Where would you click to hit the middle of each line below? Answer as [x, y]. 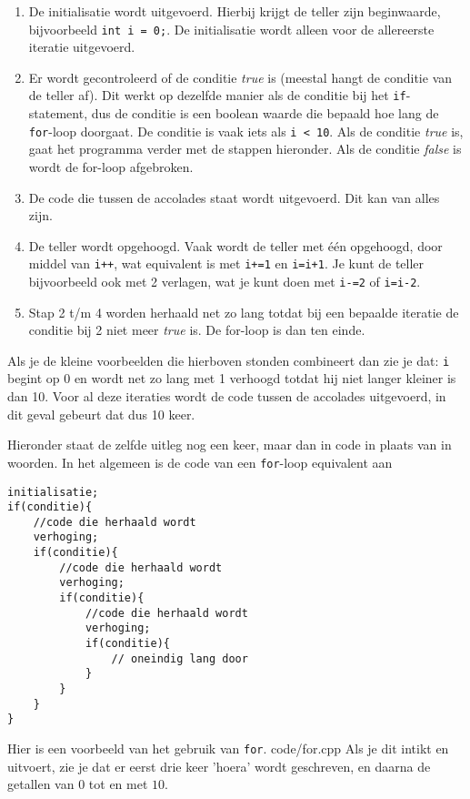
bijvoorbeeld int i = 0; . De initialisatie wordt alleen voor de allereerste [231, 29]
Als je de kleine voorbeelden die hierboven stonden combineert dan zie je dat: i [229, 360]
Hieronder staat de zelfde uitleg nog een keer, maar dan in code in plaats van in [230, 445]
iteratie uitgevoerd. [82, 47]
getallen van [41, 784]
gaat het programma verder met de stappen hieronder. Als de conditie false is [245, 149]
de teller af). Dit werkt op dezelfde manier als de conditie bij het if [217, 95]
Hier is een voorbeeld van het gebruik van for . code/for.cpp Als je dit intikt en [228, 748]
